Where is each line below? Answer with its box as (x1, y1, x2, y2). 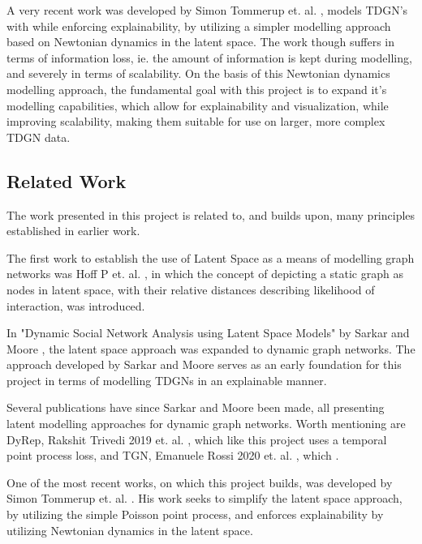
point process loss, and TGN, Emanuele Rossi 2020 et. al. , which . (6, 447, 339, 464)
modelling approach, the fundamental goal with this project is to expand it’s (6, 80, 387, 97)
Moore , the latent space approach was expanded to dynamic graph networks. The (6, 340, 416, 357)
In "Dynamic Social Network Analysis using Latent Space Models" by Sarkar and (6, 324, 410, 341)
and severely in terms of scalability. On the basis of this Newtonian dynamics (6, 65, 390, 82)
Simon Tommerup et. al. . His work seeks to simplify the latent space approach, (6, 490, 403, 507)
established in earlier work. (6, 222, 140, 239)
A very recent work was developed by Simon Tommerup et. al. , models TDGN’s (6, 2, 408, 18)
